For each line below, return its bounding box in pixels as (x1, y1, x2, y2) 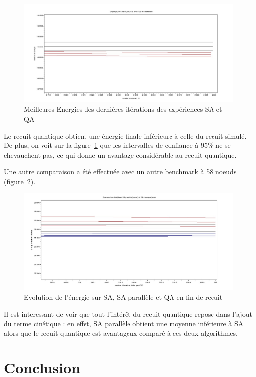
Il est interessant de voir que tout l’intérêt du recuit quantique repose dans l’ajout (4, 308, 252, 319)
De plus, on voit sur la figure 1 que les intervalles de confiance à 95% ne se (4, 140, 231, 150)
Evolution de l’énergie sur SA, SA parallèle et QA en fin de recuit (24, 291, 223, 302)
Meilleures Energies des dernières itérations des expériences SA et (24, 104, 222, 114)
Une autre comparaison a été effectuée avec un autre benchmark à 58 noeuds (4, 166, 237, 177)
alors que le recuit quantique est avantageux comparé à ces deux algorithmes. (4, 328, 238, 338)
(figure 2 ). (4, 176, 36, 186)
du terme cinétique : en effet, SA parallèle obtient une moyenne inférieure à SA (4, 318, 244, 329)
